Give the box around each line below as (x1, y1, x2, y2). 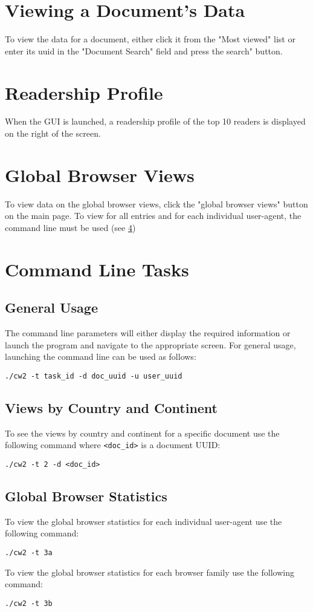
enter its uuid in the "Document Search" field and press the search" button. (5, 44, 283, 57)
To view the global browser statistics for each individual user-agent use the (5, 515, 282, 527)
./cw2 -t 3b (5, 599, 53, 608)
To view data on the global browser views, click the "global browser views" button (5, 197, 308, 210)
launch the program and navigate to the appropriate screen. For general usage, (5, 338, 296, 351)
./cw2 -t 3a (5, 549, 53, 558)
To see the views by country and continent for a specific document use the (5, 426, 280, 439)
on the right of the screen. (5, 127, 101, 140)
